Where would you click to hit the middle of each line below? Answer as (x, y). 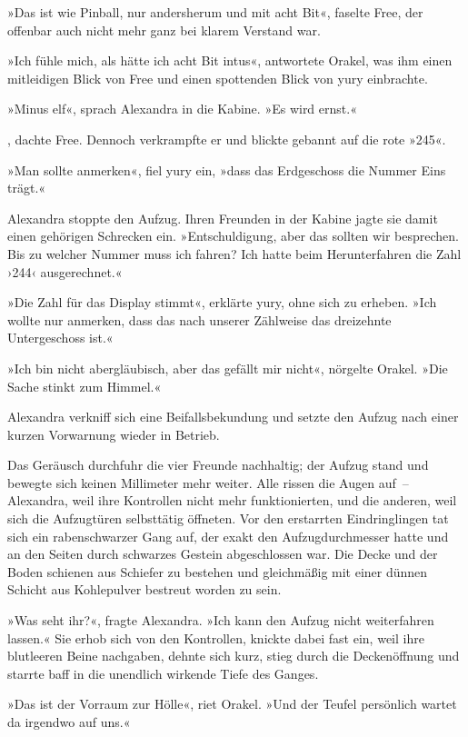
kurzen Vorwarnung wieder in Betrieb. (114, 434)
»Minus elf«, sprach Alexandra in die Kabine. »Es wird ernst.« (182, 109)
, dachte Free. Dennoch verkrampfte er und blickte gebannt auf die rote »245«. (227, 139)
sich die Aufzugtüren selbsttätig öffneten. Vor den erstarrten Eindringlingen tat (228, 518)
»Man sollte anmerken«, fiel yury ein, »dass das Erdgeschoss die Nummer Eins (227, 169)
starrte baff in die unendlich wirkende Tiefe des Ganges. (163, 673)
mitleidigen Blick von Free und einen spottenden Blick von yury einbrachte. (218, 78)
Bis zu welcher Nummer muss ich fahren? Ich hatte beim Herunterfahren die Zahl (234, 253)
